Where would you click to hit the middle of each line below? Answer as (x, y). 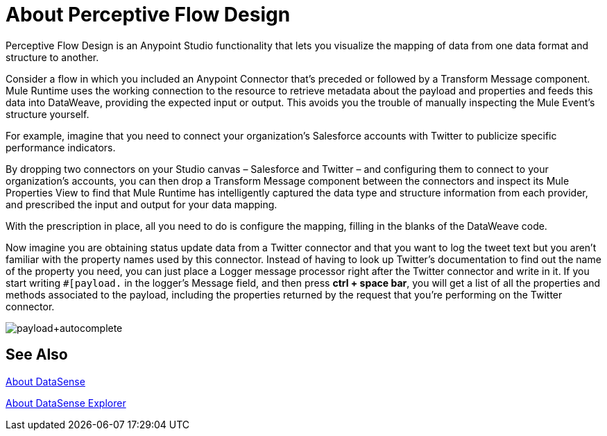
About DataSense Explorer (66, 403)
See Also (37, 355)
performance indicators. (61, 147)
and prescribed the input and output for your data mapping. (142, 204)
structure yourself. (48, 114)
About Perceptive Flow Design (148, 15)
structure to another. (52, 57)
